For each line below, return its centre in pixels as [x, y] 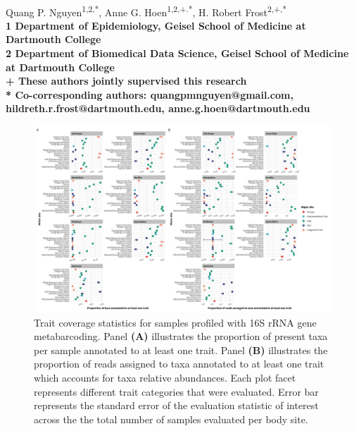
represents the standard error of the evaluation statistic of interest [176, 405]
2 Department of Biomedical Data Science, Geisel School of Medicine [177, 53]
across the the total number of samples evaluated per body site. [171, 419]
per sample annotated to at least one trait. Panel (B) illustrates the [181, 350]
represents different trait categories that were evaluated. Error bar [176, 391]
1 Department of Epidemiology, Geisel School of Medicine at [156, 25]
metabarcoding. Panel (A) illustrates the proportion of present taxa [181, 336]
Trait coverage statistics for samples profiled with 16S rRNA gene [175, 322]
